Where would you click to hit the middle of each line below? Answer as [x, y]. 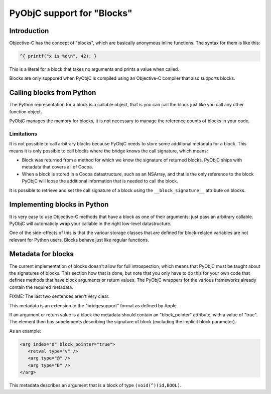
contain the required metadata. [41, 287]
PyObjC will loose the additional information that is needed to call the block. [100, 181]
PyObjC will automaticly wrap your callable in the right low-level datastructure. [90, 224]
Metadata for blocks [41, 254]
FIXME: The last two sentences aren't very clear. [59, 296]
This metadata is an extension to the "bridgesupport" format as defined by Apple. [94, 305]
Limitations [23, 134]
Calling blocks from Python [53, 93]
